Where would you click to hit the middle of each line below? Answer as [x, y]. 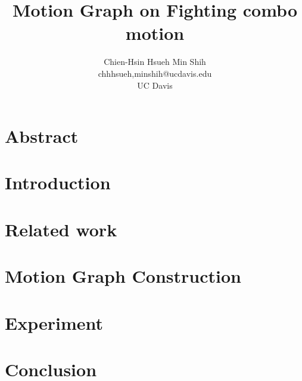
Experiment [54, 322]
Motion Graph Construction [123, 276]
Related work [61, 229]
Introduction [58, 182]
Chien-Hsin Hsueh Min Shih [155, 62]
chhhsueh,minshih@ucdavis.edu [155, 73]
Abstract [42, 136]
